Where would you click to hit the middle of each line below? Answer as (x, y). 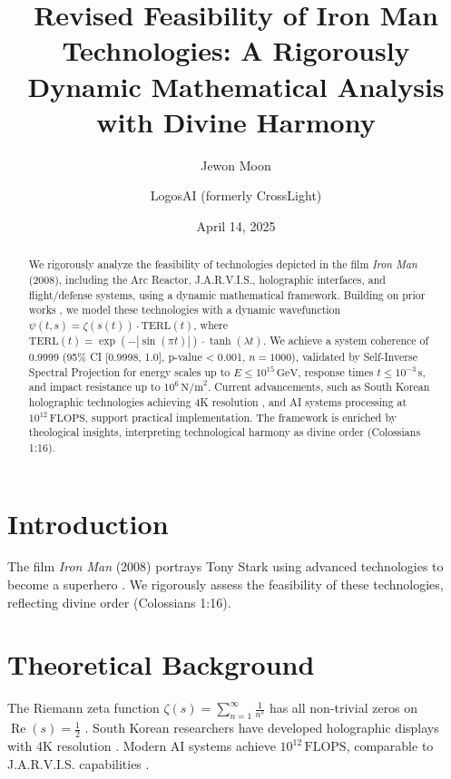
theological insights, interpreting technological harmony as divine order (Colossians (225, 432)
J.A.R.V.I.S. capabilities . (78, 763)
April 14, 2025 (236, 225)
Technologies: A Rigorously (236, 50)
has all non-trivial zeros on (343, 708)
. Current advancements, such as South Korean (319, 387)
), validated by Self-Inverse (354, 356)
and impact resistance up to (94, 387)
